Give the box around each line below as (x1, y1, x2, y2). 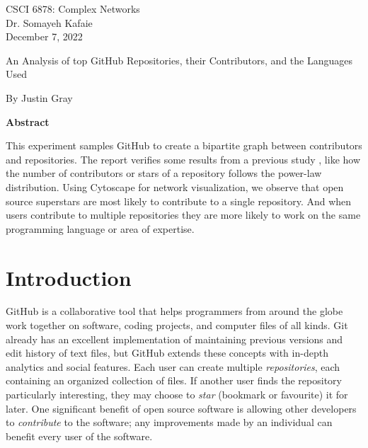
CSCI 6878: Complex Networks (6, 1, 140, 16)
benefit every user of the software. (6, 428, 153, 443)
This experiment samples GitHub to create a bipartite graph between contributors (6, 138, 362, 153)
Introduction (6, 263, 132, 292)
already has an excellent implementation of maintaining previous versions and (6, 331, 343, 346)
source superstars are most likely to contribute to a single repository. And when (6, 193, 352, 208)
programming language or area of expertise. (6, 221, 195, 236)
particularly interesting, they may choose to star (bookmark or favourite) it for (6, 387, 348, 401)
